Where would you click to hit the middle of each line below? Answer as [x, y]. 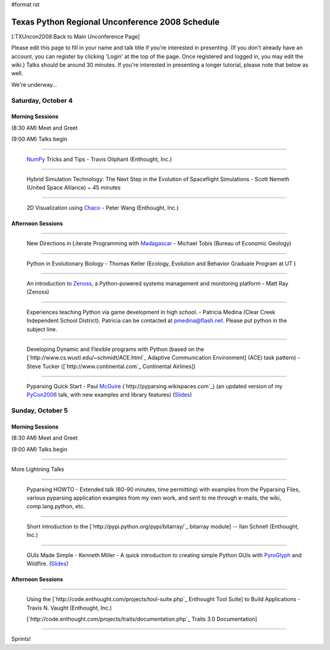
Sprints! [21, 639]
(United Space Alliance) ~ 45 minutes [74, 188]
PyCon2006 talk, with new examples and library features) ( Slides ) [109, 395]
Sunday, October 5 [40, 411]
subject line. [42, 329]
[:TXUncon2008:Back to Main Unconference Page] [75, 36]
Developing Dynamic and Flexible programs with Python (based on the [116, 349]
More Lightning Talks [38, 469]
